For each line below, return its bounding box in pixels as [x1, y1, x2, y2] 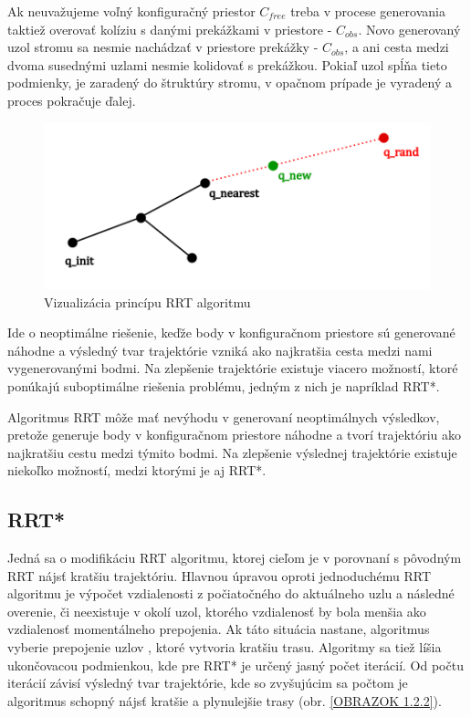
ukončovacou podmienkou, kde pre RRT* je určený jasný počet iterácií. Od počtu [7, 655, 464, 674]
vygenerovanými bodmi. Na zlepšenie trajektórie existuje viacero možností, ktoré [7, 358, 458, 378]
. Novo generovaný [358, 19, 461, 38]
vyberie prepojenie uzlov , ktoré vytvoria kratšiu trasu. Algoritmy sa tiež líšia [7, 638, 442, 657]
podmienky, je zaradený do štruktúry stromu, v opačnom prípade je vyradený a [7, 73, 452, 92]
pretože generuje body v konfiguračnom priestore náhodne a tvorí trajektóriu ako [7, 425, 462, 444]
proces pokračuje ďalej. [7, 90, 136, 109]
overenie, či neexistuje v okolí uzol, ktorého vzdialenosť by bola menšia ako [7, 601, 426, 620]
